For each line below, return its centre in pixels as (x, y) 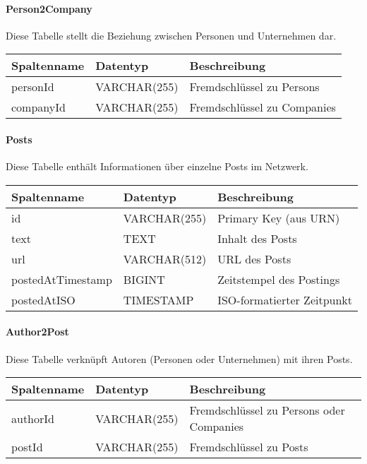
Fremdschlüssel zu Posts (249, 447)
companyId (38, 107)
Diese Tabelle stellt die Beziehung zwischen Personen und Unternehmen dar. (171, 35)
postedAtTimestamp (62, 279)
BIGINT (144, 279)
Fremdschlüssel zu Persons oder (267, 410)
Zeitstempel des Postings (279, 279)
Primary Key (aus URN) (279, 218)
